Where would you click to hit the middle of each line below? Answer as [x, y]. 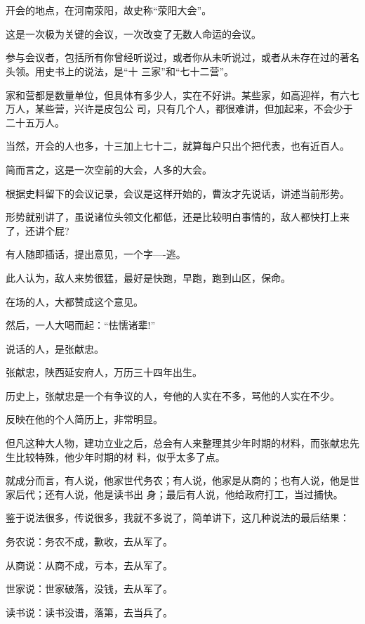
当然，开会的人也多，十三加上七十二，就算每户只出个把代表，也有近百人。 [178, 146]
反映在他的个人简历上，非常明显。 [84, 419]
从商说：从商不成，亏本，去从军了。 [89, 565]
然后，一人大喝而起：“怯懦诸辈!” [81, 325]
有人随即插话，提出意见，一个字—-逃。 [96, 254]
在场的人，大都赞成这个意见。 [74, 301]
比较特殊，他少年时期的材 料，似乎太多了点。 [120, 456]
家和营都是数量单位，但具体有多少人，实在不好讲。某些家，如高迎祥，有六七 [182, 95]
